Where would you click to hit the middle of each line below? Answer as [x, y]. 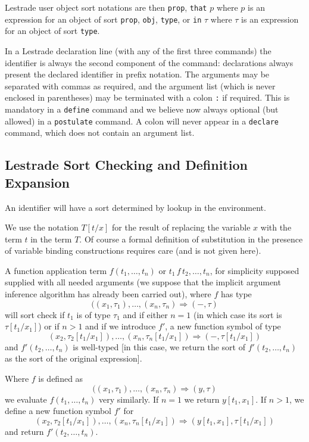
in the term [51, 239]
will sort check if [35, 314]
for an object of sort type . [52, 31]
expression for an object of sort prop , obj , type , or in [103, 19]
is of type [93, 314]
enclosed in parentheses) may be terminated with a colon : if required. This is [147, 97]
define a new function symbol [58, 411]
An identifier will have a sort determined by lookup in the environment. [135, 207]
